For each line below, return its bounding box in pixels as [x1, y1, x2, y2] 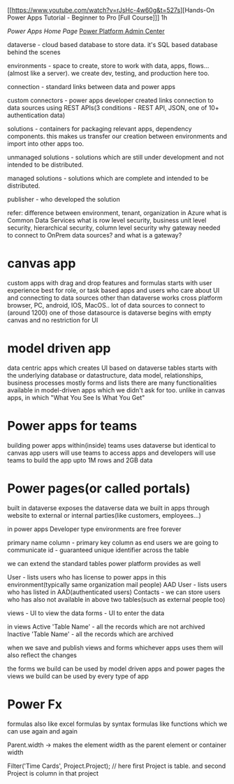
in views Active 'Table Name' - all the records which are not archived [7, 622, 205, 631]
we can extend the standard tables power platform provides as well [7, 559, 201, 568]
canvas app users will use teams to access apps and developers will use [7, 448, 217, 457]
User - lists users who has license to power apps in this [7, 572, 166, 581]
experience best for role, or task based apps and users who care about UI [7, 286, 220, 294]
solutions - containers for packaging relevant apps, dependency [7, 125, 192, 132]
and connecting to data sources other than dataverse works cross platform [7, 294, 223, 302]
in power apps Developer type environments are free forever [7, 525, 182, 533]
